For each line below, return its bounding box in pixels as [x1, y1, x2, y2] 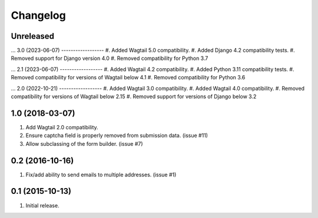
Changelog [11, 9, 66, 22]
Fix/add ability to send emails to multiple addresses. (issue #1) [25, 171, 177, 178]
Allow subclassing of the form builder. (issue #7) [25, 140, 144, 147]
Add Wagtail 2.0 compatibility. [25, 123, 98, 130]
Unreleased [11, 31, 55, 41]
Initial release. [25, 202, 59, 209]
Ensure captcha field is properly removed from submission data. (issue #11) [25, 132, 208, 139]
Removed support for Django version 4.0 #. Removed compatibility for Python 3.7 [11, 55, 208, 62]
